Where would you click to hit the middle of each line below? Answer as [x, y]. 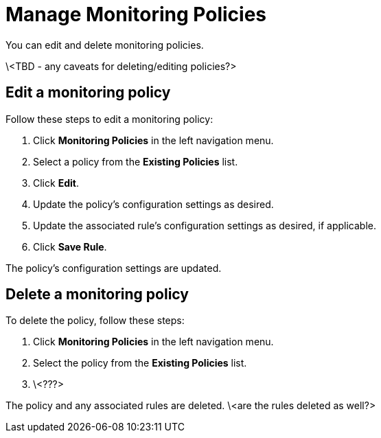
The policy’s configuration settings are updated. [114, 268]
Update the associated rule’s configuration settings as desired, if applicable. [205, 225]
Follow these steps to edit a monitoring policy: [109, 119]
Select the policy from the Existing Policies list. [140, 363]
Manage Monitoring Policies [136, 14]
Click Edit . [56, 183]
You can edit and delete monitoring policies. [105, 45]
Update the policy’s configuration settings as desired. [153, 204]
